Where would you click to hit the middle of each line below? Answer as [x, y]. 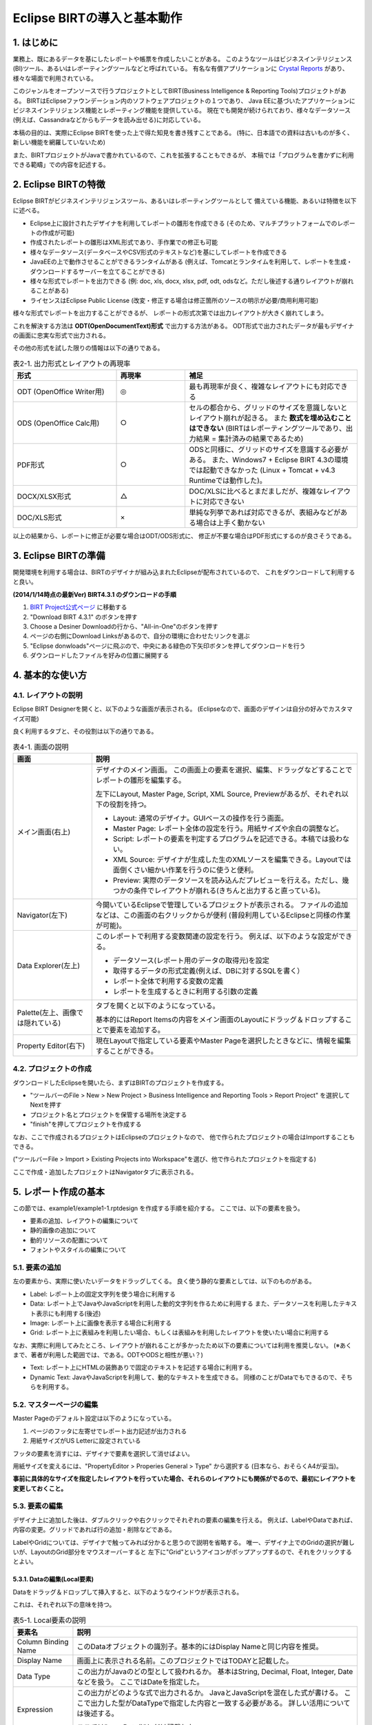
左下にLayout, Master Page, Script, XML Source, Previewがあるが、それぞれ [219, 793]
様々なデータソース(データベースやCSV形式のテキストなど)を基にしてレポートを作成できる [158, 252]
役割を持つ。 [130, 804]
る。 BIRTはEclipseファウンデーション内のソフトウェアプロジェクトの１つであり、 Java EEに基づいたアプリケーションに [184, 101]
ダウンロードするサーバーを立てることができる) [97, 271]
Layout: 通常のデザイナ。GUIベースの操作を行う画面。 [200, 818]
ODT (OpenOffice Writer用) [61, 392]
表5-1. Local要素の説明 [49, 1620]
